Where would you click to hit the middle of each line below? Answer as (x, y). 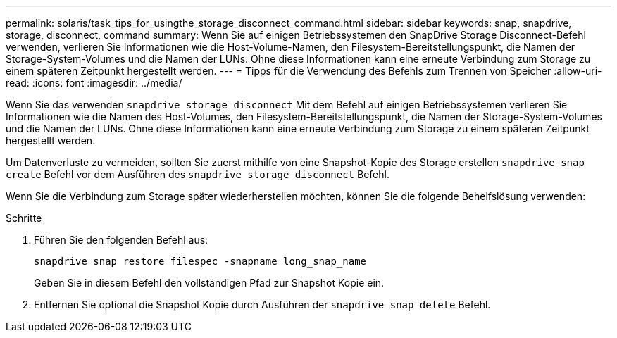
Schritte (24, 218)
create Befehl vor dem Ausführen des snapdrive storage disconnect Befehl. (198, 174)
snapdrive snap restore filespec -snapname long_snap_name (200, 261)
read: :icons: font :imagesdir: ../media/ (94, 83)
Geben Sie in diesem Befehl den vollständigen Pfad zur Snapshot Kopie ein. (209, 283)
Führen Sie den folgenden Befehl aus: (121, 240)
